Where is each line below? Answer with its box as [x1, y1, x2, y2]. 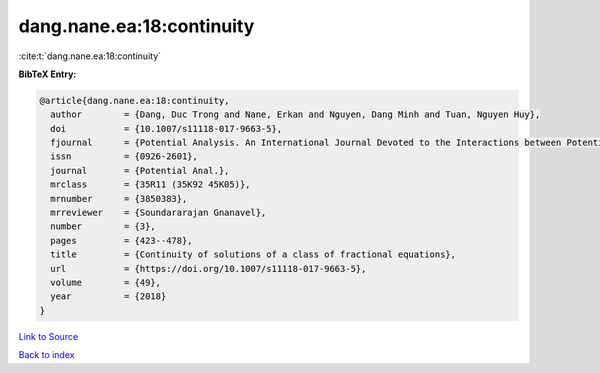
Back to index [18, 349, 75, 361]
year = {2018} [50, 291, 167, 302]
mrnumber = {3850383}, [50, 193, 188, 204]
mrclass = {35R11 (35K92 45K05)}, [50, 179, 251, 190]
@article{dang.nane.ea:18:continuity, [39, 95, 230, 106]
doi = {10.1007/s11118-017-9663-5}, [50, 123, 283, 134]
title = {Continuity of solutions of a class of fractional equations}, [50, 249, 457, 260]
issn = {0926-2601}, [50, 151, 199, 162]
